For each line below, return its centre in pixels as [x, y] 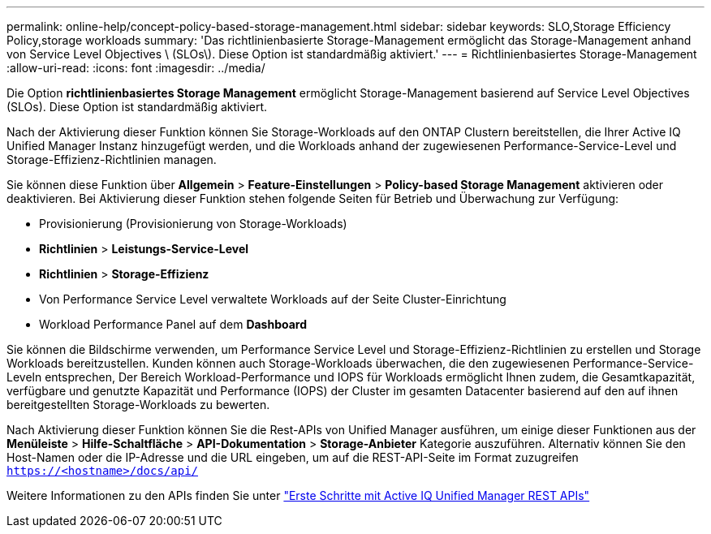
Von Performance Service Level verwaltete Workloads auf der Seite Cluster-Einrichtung [273, 299]
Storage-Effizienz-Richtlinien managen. [112, 159]
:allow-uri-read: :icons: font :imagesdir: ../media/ [136, 68]
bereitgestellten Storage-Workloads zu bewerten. [138, 405]
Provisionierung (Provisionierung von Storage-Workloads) [193, 224]
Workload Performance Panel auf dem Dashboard [173, 324]
